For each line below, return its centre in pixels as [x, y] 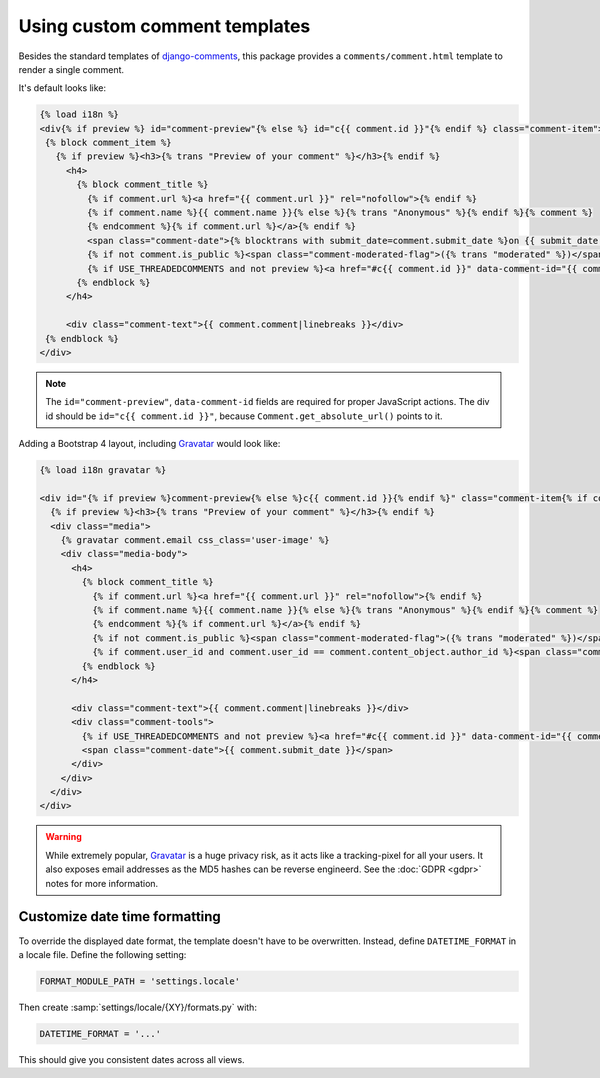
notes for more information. [102, 883]
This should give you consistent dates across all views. [131, 1059]
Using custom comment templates [164, 26]
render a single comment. [71, 69]
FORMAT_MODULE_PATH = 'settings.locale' [139, 981]
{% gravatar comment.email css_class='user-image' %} [195, 540]
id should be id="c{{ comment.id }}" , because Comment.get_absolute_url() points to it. [244, 416]
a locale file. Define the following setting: [102, 954]
